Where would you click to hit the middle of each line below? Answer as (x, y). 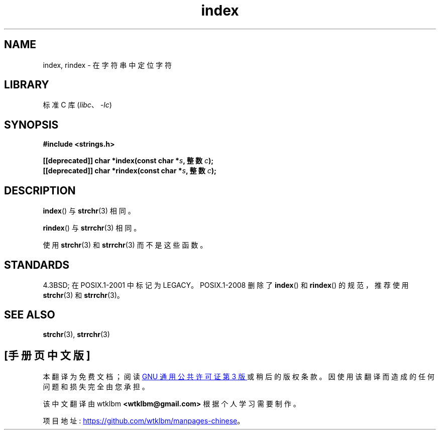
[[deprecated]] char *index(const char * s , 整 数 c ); (128, 161)
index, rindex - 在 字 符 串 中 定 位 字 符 (107, 65)
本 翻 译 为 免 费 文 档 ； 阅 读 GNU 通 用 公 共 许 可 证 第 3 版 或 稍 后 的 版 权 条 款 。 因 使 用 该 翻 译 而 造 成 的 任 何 (239, 376)
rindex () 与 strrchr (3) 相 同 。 (92, 228)
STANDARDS (37, 265)
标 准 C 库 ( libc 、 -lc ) (77, 105)
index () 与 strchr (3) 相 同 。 (89, 211)
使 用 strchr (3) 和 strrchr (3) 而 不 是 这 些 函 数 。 (125, 245)
